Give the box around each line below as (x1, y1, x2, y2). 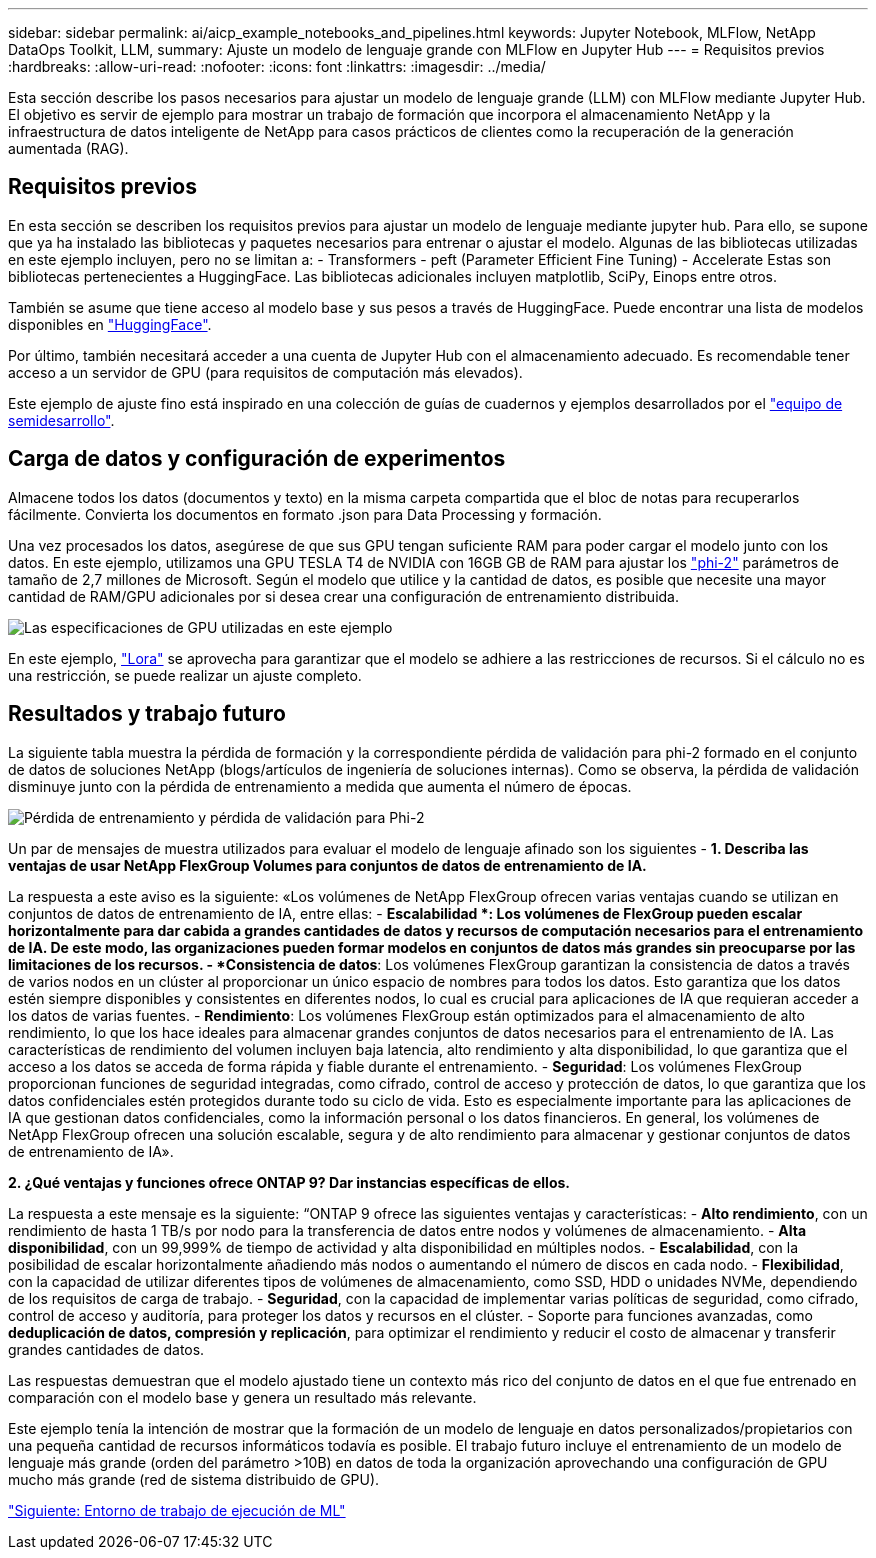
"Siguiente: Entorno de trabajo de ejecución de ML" (8, 1501, 346, 1519)
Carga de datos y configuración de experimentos (8, 446, 506, 472)
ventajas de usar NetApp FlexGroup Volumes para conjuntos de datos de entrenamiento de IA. (8, 856, 647, 874)
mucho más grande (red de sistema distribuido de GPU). (8, 1470, 380, 1488)
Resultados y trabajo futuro (8, 701, 286, 727)
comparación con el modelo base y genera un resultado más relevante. (8, 1388, 477, 1406)
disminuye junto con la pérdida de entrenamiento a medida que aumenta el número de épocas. (8, 777, 632, 795)
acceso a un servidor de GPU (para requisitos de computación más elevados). (8, 363, 523, 381)
